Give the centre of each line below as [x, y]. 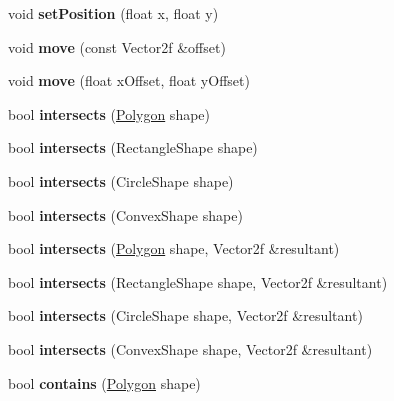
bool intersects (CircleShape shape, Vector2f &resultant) [185, 315]
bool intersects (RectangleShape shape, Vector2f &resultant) [198, 281]
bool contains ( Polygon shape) [104, 382]
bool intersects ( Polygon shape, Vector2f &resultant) [174, 248]
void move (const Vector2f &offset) [117, 46]
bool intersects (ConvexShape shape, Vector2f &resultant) [190, 348]
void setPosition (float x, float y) [113, 13]
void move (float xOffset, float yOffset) [129, 80]
